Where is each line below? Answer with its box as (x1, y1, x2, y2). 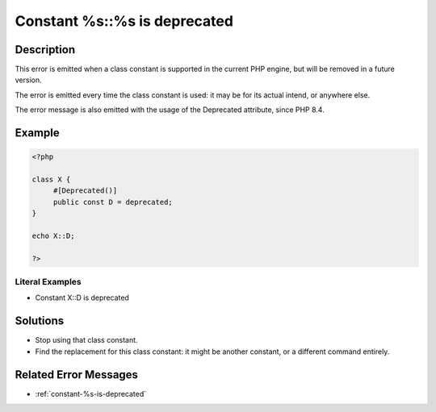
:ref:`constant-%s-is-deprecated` (35, 389, 147, 398)
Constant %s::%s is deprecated (15, 12, 234, 30)
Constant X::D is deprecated (35, 293, 129, 302)
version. (15, 75, 42, 85)
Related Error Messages (15, 368, 139, 381)
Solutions (15, 314, 65, 328)
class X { (31, 175, 71, 185)
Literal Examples (15, 277, 82, 288)
